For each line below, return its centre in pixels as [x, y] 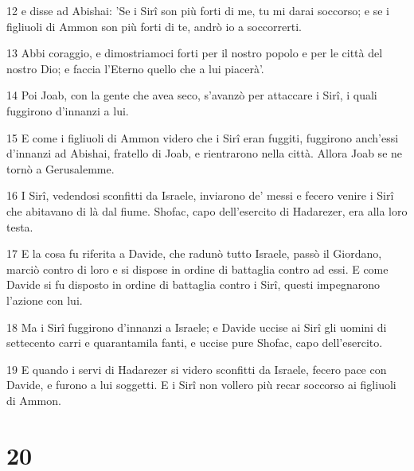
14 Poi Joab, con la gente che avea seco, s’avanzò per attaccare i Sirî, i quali [192, 95]
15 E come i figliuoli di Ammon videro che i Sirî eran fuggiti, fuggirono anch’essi [203, 137]
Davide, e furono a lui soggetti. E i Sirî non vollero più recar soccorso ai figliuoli [201, 385]
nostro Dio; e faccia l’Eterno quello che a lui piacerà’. [135, 68]
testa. [20, 226]
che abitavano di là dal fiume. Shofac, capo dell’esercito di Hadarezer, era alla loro [207, 210]
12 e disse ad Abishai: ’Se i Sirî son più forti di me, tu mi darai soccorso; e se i [198, 10]
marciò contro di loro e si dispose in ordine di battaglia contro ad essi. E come [197, 269]
